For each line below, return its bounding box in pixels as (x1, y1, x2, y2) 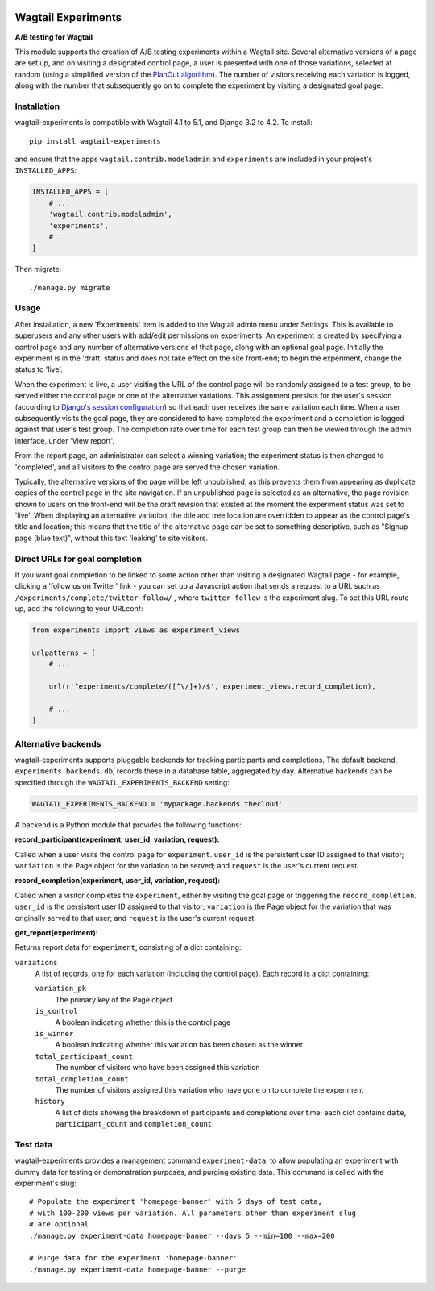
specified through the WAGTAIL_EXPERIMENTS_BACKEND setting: (14, 777, 230, 787)
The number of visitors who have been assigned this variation (55, 1063, 261, 1072)
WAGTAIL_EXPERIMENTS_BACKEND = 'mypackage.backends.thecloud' (31, 799, 283, 808)
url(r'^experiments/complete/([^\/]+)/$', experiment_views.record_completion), (48, 682, 376, 691)
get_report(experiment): (14, 927, 98, 937)
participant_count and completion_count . (55, 1119, 214, 1129)
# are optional (29, 1220, 89, 1229)
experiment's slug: (14, 1178, 77, 1189)
